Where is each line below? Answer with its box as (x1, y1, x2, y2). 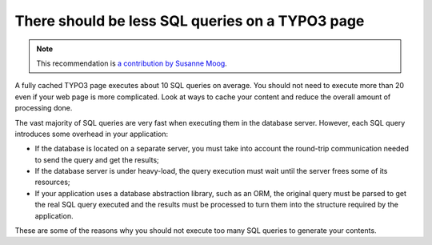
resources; (34, 177, 71, 187)
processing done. (14, 103, 73, 113)
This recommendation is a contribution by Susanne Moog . (36, 58, 227, 68)
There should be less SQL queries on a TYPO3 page (14, 12, 365, 30)
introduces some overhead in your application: (14, 129, 169, 139)
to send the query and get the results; (34, 155, 159, 164)
